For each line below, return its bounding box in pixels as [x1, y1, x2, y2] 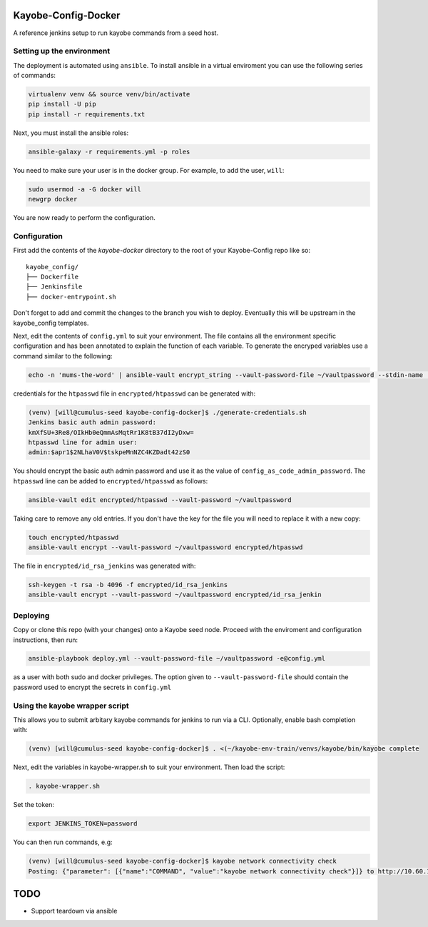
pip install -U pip [28, 100, 96, 109]
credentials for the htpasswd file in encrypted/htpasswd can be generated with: [13, 389, 256, 398]
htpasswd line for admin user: [28, 438, 138, 446]
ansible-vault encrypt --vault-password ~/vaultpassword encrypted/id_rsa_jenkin [28, 591, 322, 599]
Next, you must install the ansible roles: [13, 129, 129, 137]
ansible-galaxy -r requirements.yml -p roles [28, 147, 190, 156]
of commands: [13, 71, 56, 80]
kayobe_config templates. [13, 319, 89, 327]
